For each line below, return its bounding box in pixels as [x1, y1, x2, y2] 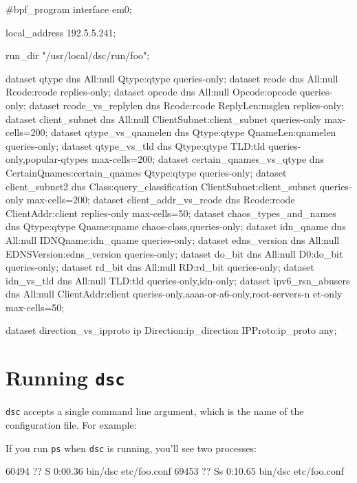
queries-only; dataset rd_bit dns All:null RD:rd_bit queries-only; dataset [6, 260, 314, 274]
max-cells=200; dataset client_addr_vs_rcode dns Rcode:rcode [26, 192, 295, 207]
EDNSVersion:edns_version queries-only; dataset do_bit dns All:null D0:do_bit [6, 246, 343, 260]
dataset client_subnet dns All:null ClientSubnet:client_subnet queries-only [6, 111, 321, 126]
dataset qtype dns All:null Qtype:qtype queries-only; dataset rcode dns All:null [6, 71, 338, 85]
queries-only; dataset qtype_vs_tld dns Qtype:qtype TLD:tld [6, 138, 266, 153]
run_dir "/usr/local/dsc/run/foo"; [6, 48, 150, 63]
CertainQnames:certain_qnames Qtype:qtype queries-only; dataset [6, 165, 287, 179]
